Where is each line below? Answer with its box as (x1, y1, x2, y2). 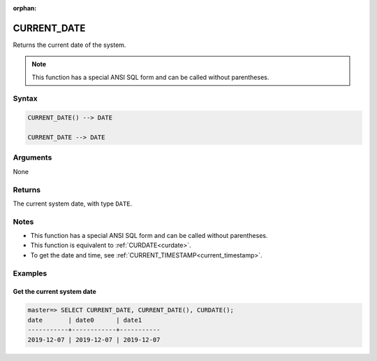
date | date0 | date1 (27, 316, 142, 324)
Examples (13, 268, 47, 278)
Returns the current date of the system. (13, 41, 126, 49)
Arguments (13, 153, 52, 162)
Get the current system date (13, 288, 97, 296)
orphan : (13, 4, 37, 12)
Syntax (13, 94, 38, 104)
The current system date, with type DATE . (13, 199, 133, 208)
